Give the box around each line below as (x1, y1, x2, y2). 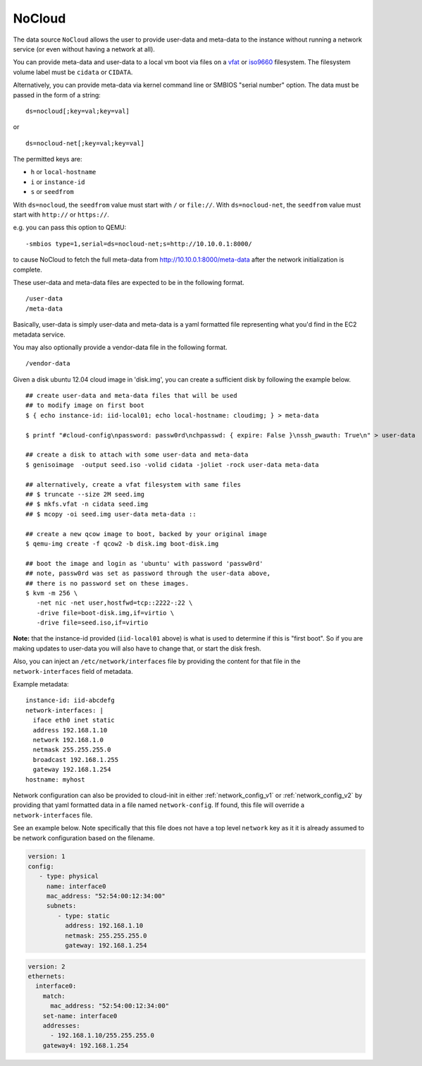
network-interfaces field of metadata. (13, 667, 133, 675)
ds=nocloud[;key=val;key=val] (25, 107, 130, 115)
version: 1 (27, 852, 66, 861)
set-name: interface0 (42, 1012, 118, 1019)
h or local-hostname (30, 168, 97, 176)
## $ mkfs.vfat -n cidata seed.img (25, 500, 149, 508)
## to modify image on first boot (25, 401, 144, 409)
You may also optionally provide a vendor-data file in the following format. (13, 343, 228, 351)
